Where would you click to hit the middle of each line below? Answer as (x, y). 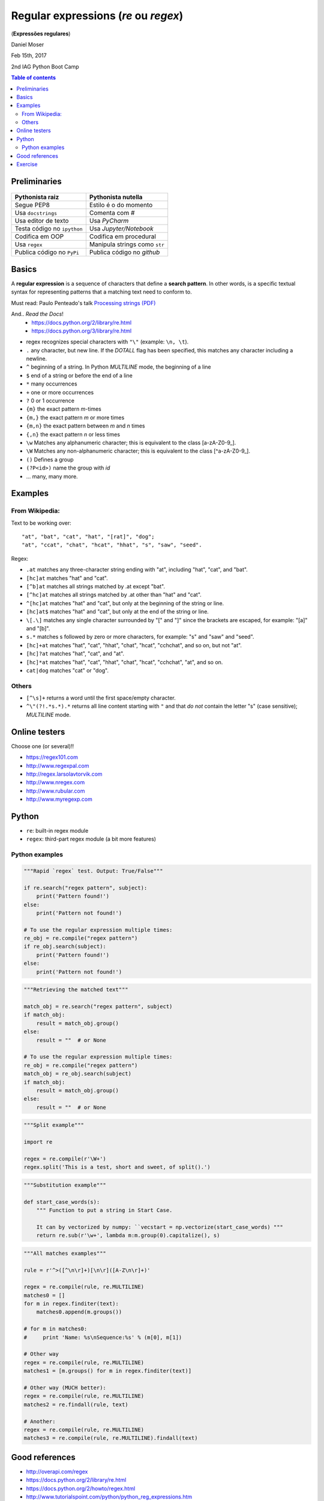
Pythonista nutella (116, 197)
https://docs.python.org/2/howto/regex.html (81, 1488)
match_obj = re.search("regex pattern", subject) (98, 1007)
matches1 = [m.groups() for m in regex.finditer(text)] (108, 1371)
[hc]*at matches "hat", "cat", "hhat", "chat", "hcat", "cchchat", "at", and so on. (124, 662)
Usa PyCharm (109, 221)
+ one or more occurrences (60, 392)
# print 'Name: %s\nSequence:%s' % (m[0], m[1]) (103, 1337)
